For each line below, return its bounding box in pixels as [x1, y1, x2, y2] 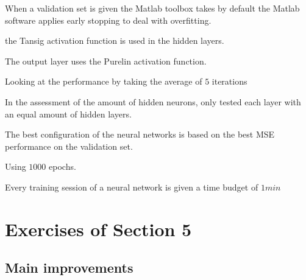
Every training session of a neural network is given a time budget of [5, 180, 258, 193]
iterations [212, 75, 247, 88]
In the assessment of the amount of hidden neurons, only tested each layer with [5, 95, 301, 108]
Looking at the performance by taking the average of [5, 75, 202, 88]
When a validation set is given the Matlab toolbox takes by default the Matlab [5, 2, 300, 14]
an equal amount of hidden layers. [5, 107, 132, 120]
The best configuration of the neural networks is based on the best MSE [5, 128, 275, 141]
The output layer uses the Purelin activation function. [5, 54, 207, 67]
